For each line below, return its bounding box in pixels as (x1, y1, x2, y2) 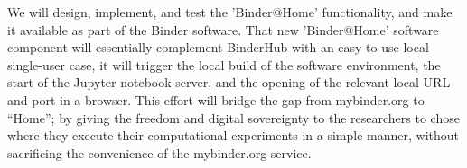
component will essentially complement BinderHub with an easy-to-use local (7, 38, 429, 57)
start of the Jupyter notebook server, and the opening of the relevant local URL (7, 73, 451, 92)
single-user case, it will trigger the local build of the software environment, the (7, 55, 441, 74)
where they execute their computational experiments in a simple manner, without (7, 126, 460, 145)
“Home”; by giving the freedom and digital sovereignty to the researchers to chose (7, 108, 460, 127)
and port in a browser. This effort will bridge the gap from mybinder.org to (7, 90, 425, 109)
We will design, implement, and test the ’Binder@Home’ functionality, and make (7, 3, 453, 21)
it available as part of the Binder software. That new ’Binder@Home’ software (7, 20, 439, 39)
